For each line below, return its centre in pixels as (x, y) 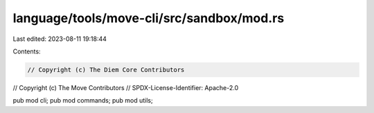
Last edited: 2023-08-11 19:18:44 (60, 39)
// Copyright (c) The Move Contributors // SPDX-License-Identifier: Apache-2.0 (126, 87)
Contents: (27, 51)
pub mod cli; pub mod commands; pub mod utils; (83, 101)
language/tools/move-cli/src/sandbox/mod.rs (149, 18)
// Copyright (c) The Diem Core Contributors (106, 70)
